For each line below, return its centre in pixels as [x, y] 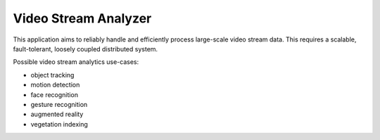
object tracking [52, 75]
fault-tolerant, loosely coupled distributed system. [85, 49]
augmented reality [57, 114]
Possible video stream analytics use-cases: [76, 62]
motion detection [55, 85]
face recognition [55, 94]
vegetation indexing [59, 124]
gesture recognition [59, 104]
